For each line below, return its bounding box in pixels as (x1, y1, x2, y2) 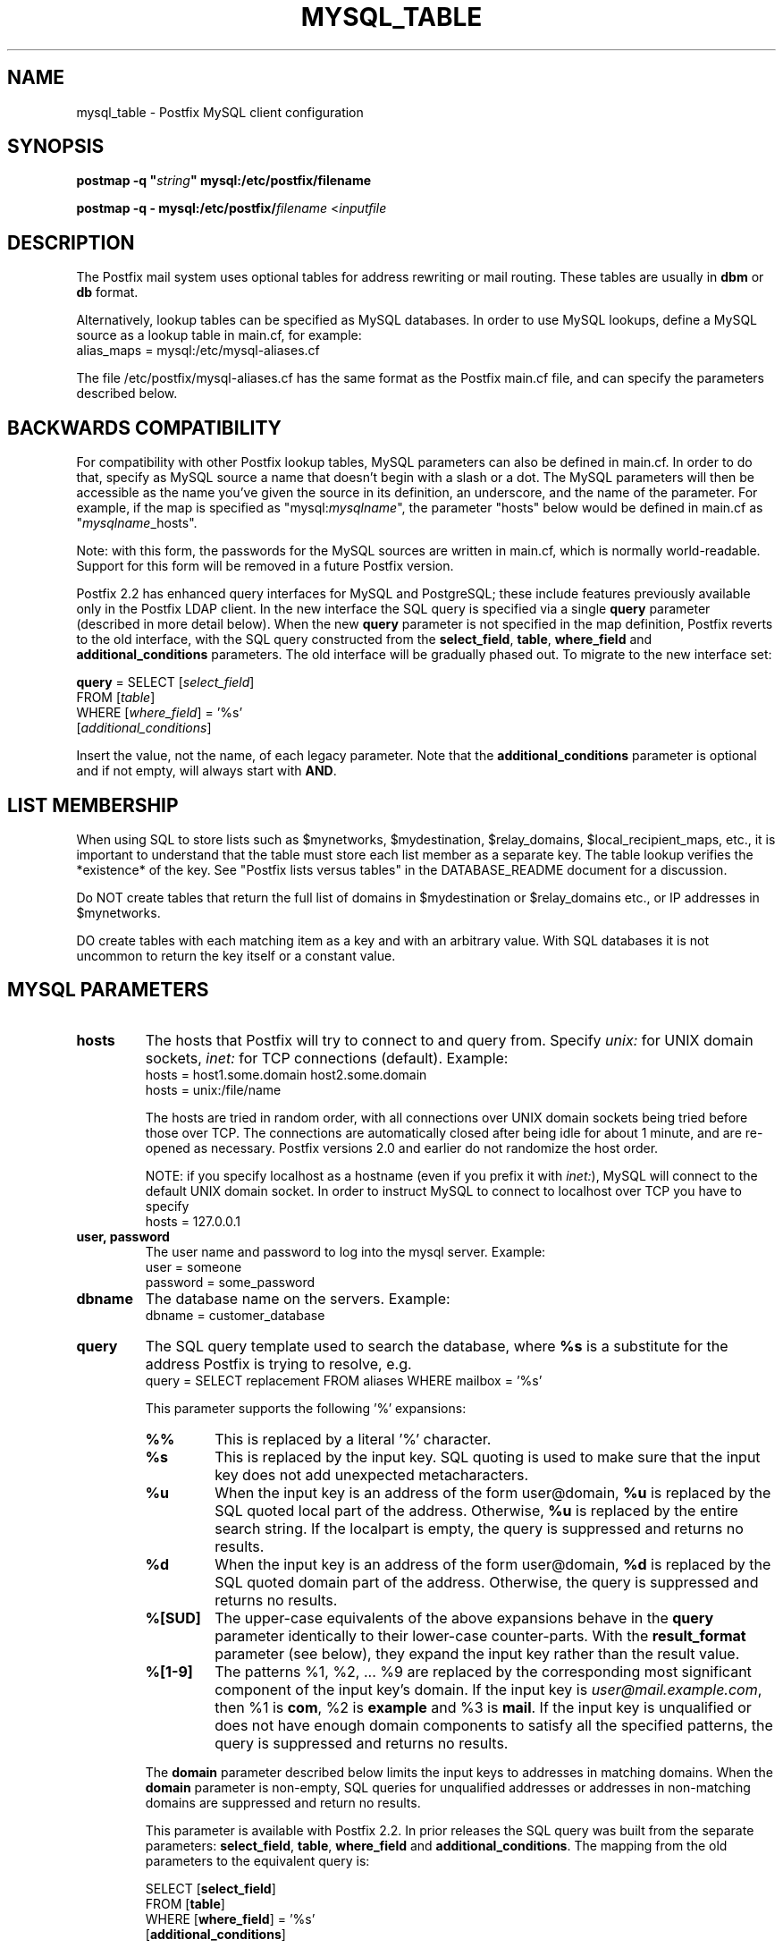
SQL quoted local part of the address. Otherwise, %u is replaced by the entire (215, 1501, 738, 1520)
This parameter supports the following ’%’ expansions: (145, 1400, 467, 1416)
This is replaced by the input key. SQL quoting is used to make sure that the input (215, 1447, 761, 1466)
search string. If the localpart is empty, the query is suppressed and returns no (215, 1519, 744, 1537)
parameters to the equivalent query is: (145, 1852, 370, 1868)
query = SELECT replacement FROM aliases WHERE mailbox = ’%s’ (145, 1372, 543, 1388)
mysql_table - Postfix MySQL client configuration (76, 104, 364, 120)
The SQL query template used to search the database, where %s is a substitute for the (145, 1336, 728, 1355)
